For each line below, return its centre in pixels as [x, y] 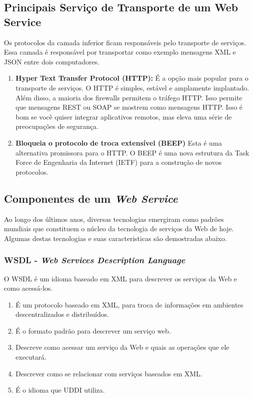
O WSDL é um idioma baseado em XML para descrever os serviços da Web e [121, 278]
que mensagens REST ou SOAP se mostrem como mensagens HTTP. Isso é [129, 107]
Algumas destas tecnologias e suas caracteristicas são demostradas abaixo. [115, 238]
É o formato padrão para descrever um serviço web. [93, 330]
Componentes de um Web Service [91, 198]
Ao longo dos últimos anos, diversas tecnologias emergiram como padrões [114, 219]
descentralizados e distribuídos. [62, 314]
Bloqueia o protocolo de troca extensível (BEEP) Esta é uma [119, 142]
